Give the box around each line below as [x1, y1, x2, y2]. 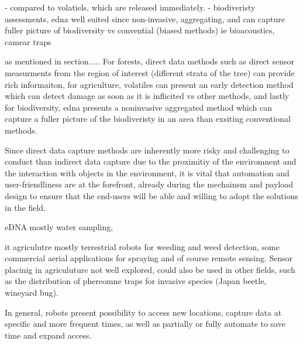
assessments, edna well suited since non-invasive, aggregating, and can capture [5, 12, 285, 25]
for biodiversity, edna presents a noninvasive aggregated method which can [5, 101, 273, 113]
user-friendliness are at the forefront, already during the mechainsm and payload [5, 178, 293, 190]
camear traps [5, 35, 51, 47]
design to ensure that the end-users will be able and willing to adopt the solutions [5, 189, 298, 201]
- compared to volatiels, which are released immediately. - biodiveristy [5, 1, 256, 13]
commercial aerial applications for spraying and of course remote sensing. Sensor [5, 252, 293, 264]
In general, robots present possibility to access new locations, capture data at [5, 306, 282, 318]
